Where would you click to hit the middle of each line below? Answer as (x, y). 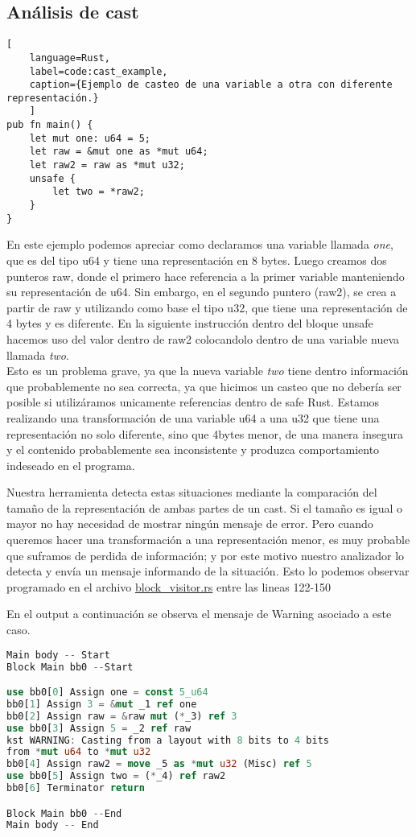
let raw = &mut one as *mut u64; (119, 152)
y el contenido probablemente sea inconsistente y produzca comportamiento (193, 449)
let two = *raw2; (99, 192)
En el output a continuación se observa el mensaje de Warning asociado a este (199, 614)
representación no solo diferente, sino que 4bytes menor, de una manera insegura (205, 433)
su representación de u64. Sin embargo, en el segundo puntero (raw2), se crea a (202, 292)
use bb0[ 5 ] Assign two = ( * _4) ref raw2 (116, 776)
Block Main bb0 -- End (64, 813)
